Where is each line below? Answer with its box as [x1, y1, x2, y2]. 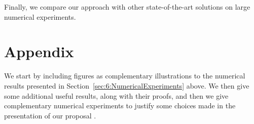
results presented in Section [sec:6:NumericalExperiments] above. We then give [4, 80, 249, 91]
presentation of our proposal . [4, 110, 96, 120]
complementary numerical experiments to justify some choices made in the [4, 100, 236, 111]
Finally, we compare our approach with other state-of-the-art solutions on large [4, 2, 250, 12]
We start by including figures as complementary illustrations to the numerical [4, 70, 245, 81]
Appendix [4, 41, 74, 62]
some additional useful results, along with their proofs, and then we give [4, 90, 229, 101]
